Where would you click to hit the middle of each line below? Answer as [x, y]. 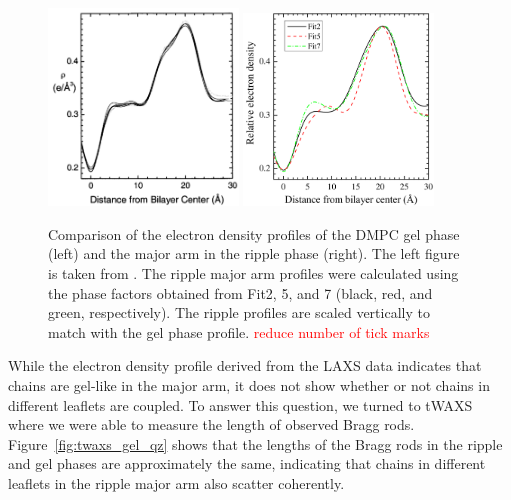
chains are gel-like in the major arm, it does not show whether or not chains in [249, 384]
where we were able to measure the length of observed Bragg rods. [211, 424]
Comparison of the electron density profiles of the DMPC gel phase [254, 233]
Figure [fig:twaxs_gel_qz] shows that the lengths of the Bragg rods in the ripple [255, 443]
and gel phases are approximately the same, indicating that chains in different [247, 463]
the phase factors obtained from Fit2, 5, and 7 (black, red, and [240, 292]
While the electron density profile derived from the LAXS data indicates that [245, 365]
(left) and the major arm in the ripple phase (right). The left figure [254, 253]
